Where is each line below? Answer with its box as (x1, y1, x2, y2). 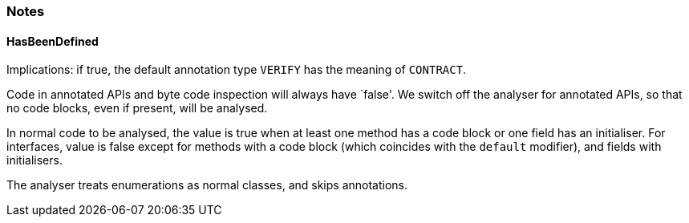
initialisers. (6, 153, 63, 168)
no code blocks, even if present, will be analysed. (6, 101, 268, 116)
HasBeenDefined (6, 34, 99, 48)
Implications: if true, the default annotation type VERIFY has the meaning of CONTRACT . (6, 63, 467, 77)
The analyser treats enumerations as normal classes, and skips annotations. (6, 178, 408, 193)
